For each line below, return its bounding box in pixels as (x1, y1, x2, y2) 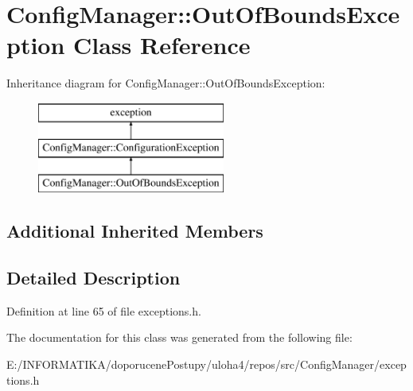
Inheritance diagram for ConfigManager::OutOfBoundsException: (6, 75, 325, 91)
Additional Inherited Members (6, 219, 263, 243)
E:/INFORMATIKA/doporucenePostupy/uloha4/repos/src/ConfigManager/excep (6, 356, 407, 373)
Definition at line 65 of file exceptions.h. (6, 302, 201, 319)
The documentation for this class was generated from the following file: (6, 329, 353, 346)
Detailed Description (6, 265, 181, 290)
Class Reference (73, 29, 251, 61)
